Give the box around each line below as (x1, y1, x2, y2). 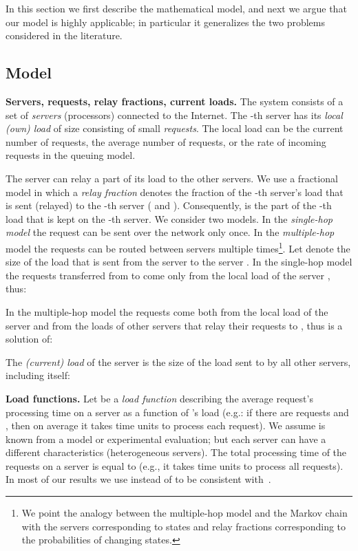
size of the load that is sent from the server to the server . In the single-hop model (6, 255, 352, 269)
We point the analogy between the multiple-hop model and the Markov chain (21, 506, 348, 520)
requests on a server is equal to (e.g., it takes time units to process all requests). (6, 458, 344, 473)
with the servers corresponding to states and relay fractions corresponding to (21, 519, 346, 533)
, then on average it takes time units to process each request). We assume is (6, 418, 326, 433)
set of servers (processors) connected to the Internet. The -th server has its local (6, 107, 343, 122)
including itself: (6, 368, 70, 382)
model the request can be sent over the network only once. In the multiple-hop (6, 225, 335, 239)
